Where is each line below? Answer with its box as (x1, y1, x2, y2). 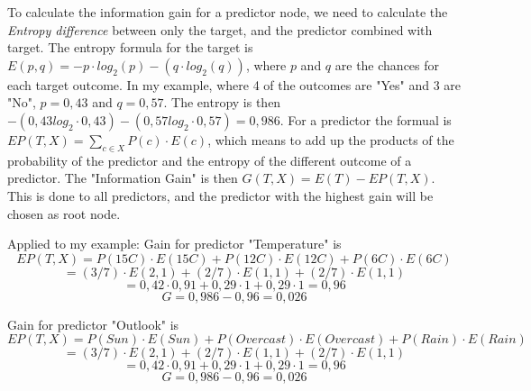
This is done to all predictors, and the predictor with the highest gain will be (7, 186, 434, 205)
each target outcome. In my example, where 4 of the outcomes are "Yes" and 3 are (7, 75, 462, 94)
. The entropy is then (163, 93, 281, 112)
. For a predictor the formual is (279, 110, 452, 129)
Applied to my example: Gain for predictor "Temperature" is (7, 234, 342, 253)
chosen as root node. (7, 204, 121, 223)
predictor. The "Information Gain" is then (7, 168, 238, 187)
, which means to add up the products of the (207, 130, 454, 149)
